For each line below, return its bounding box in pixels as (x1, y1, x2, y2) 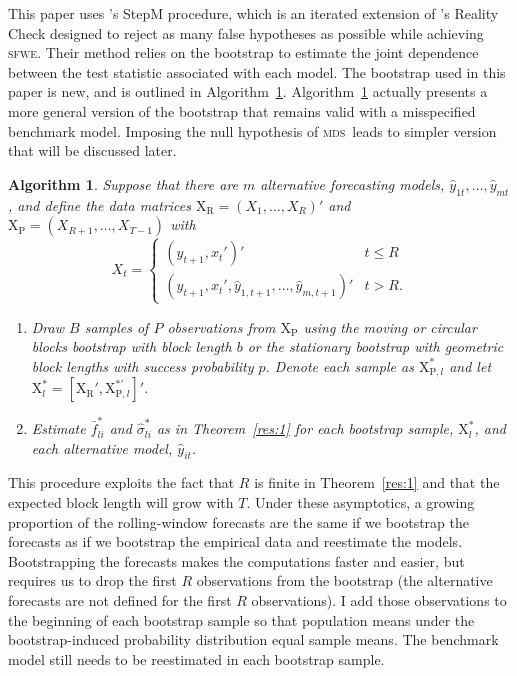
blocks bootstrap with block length (31, 336, 232, 357)
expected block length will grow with (8, 492, 234, 513)
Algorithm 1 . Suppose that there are (8, 173, 239, 194)
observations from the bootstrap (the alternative (196, 570, 493, 591)
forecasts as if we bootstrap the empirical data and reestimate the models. (8, 531, 463, 552)
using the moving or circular (303, 316, 477, 337)
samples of (84, 316, 149, 337)
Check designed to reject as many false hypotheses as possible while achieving (8, 22, 484, 43)
